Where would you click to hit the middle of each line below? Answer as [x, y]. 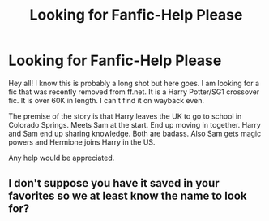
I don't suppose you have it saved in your [114, 183]
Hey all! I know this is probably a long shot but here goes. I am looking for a [134, 83]
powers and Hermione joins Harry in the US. [82, 142]
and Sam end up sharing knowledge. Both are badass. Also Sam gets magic [135, 133]
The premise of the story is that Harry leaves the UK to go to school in [125, 116]
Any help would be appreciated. [62, 158]
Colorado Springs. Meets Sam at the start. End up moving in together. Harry [135, 124]
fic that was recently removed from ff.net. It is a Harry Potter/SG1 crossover [134, 92]
